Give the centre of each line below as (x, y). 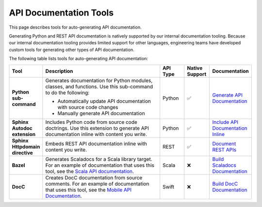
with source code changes (88, 107)
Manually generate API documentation (101, 113)
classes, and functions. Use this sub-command (99, 86)
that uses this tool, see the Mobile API (89, 190)
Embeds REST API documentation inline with (96, 143)
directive (23, 153)
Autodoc (22, 128)
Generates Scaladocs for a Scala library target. (99, 159)
